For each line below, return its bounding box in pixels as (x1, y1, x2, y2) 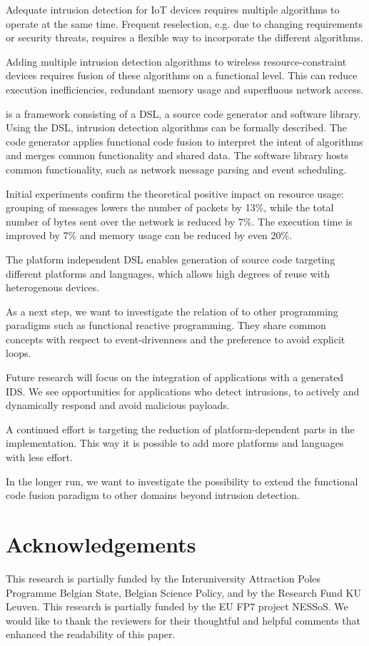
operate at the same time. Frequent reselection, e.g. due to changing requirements (6, 16, 363, 31)
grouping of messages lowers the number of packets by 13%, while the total (6, 200, 334, 215)
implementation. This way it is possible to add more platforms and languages (6, 435, 344, 450)
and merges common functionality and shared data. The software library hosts (6, 148, 349, 163)
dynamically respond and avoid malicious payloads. (6, 398, 230, 413)
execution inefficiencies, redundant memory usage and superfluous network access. (6, 81, 364, 96)
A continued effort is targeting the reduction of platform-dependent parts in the (6, 421, 355, 436)
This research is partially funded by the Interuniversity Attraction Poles (6, 570, 321, 585)
